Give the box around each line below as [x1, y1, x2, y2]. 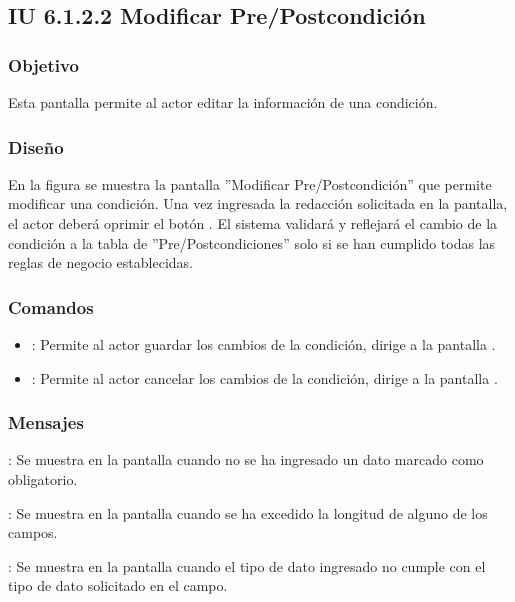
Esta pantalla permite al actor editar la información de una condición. [8, 92, 438, 112]
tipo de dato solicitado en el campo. [8, 575, 228, 596]
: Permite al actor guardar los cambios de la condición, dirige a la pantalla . [31, 334, 496, 354]
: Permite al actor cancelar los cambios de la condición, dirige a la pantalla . [31, 367, 498, 388]
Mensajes [8, 410, 84, 435]
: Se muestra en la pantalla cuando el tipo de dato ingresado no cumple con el [8, 555, 486, 576]
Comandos [8, 294, 94, 319]
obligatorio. [8, 469, 78, 489]
